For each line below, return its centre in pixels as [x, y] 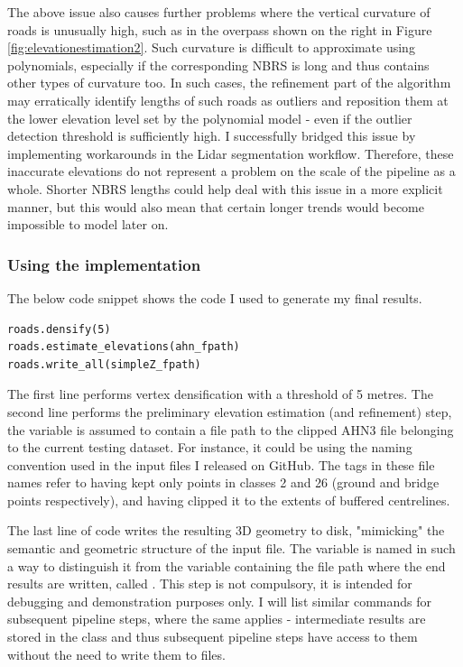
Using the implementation [104, 264]
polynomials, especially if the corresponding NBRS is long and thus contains [218, 65]
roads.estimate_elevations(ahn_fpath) [124, 347]
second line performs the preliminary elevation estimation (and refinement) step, [230, 411]
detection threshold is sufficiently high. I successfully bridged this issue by [212, 136]
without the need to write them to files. [116, 654]
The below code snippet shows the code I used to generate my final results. [215, 297]
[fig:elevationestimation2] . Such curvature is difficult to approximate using [211, 47]
